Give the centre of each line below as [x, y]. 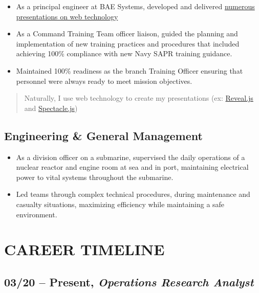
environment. [37, 214]
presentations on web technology [67, 16]
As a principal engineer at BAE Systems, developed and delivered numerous [135, 6]
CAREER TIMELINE [84, 249]
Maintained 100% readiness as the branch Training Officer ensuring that [129, 70]
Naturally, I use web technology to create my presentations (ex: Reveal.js [139, 98]
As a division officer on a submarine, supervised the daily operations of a [131, 157]
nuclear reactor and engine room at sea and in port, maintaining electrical [132, 167]
